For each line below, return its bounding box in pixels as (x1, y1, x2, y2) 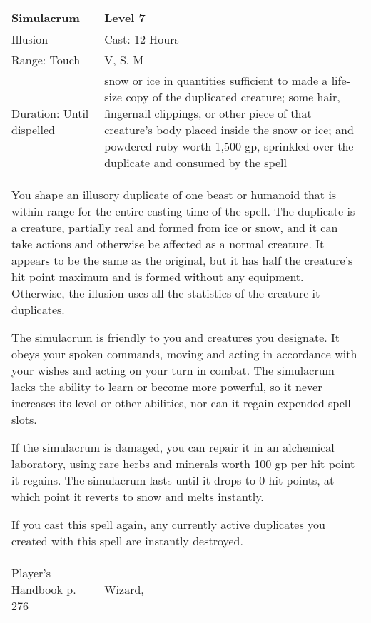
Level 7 (104, 9, 146, 26)
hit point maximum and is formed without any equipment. (11, 268, 304, 285)
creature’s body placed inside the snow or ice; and (104, 121, 354, 138)
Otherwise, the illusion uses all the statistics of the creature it (11, 285, 320, 301)
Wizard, (104, 581, 144, 597)
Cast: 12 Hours (104, 31, 179, 47)
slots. (11, 411, 37, 427)
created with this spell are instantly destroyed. (11, 532, 243, 549)
